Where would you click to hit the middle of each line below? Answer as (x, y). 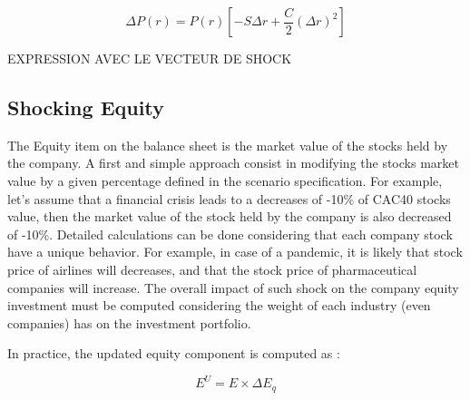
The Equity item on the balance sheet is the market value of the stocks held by (228, 145)
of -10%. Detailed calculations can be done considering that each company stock (230, 234)
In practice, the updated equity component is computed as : (174, 353)
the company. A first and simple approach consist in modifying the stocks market (233, 163)
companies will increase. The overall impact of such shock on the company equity (233, 287)
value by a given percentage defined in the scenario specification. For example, (225, 180)
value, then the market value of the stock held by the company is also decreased (230, 216)
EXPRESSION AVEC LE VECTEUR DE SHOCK (150, 58)
